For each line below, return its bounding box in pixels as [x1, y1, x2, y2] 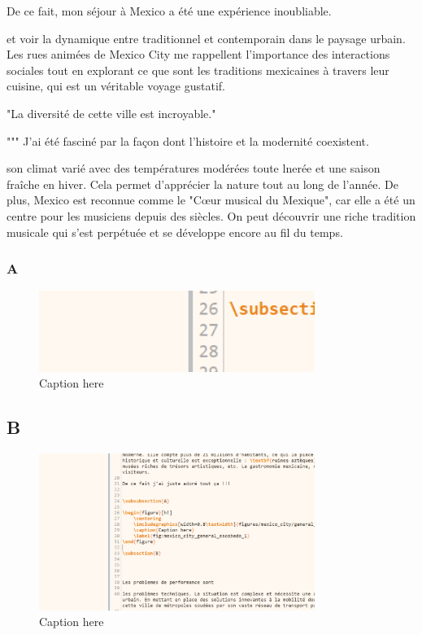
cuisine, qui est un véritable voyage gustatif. [7, 77, 225, 94]
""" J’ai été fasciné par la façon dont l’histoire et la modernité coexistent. [7, 132, 369, 149]
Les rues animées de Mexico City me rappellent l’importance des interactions [7, 46, 390, 63]
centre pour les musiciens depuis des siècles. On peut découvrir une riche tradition [7, 207, 416, 224]
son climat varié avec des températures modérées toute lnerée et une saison [7, 160, 381, 177]
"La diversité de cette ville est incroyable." [7, 104, 216, 121]
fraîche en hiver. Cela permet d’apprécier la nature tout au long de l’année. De [7, 175, 398, 192]
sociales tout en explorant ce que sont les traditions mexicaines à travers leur [7, 61, 389, 78]
